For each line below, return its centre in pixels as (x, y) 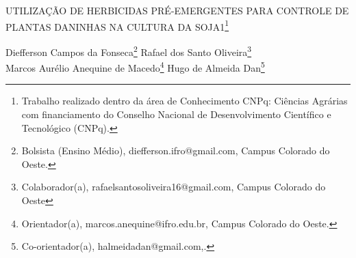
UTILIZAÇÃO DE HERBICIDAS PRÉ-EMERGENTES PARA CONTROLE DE (177, 10)
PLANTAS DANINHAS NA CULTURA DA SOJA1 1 (117, 25)
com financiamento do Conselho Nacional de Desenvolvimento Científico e (176, 114)
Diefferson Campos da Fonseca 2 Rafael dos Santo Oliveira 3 (129, 51)
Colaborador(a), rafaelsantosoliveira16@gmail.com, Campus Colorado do (174, 187)
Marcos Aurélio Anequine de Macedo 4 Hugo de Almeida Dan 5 (135, 67)
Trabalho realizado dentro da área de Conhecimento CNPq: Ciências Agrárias (185, 101)
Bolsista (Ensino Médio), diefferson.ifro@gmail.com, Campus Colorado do (176, 150)
